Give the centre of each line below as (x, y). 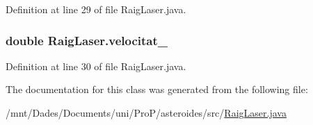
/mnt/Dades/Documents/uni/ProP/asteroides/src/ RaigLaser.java (146, 112)
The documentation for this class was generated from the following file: (157, 89)
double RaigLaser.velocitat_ (87, 40)
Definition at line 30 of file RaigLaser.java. (96, 66)
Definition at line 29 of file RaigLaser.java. (96, 9)
